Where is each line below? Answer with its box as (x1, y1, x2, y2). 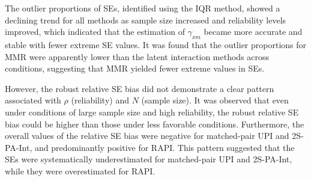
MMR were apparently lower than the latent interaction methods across (5, 50, 270, 63)
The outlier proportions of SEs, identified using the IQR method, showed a (5, 2, 280, 14)
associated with (5, 94, 61, 106)
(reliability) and (71, 94, 129, 106)
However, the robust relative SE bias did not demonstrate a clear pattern (5, 82, 274, 94)
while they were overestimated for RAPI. (5, 164, 155, 177)
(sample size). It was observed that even (141, 94, 289, 106)
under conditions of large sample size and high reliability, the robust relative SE (5, 105, 299, 118)
